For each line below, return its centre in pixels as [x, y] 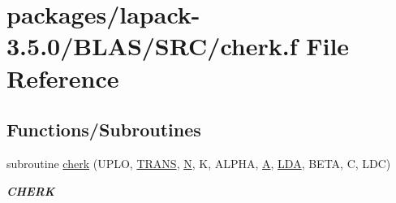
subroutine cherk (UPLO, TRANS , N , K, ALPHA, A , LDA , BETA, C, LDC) [199, 163]
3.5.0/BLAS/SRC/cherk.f [152, 46]
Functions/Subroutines [104, 130]
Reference [63, 78]
